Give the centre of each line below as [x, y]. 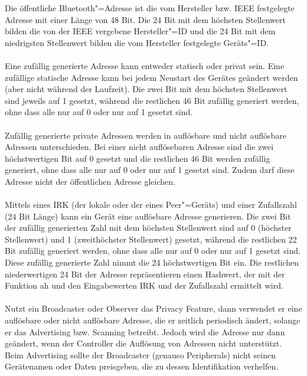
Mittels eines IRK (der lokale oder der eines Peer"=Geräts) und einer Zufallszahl [151, 205]
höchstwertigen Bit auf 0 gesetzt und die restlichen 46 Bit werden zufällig [138, 158]
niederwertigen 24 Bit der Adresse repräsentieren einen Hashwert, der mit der [145, 274]
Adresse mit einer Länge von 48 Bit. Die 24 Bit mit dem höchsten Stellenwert [145, 19]
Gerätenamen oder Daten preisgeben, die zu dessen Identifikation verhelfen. [142, 366]
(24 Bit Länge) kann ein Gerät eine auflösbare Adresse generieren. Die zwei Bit [148, 216]
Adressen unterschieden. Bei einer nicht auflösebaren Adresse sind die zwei [139, 147]
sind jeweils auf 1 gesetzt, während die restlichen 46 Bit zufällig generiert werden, [152, 100]
